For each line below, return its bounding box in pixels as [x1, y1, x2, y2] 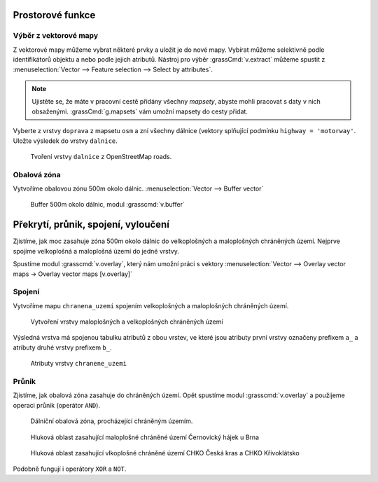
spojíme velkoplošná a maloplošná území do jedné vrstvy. [13, 247, 180, 255]
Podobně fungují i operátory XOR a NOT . [13, 464, 127, 473]
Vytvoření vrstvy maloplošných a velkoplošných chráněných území [30, 317, 223, 326]
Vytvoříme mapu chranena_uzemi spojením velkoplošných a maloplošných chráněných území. [13, 301, 289, 310]
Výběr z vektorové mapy [13, 31, 98, 41]
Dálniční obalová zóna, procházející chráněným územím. [30, 417, 193, 425]
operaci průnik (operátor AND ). [13, 401, 101, 409]
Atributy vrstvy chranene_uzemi [30, 359, 127, 368]
